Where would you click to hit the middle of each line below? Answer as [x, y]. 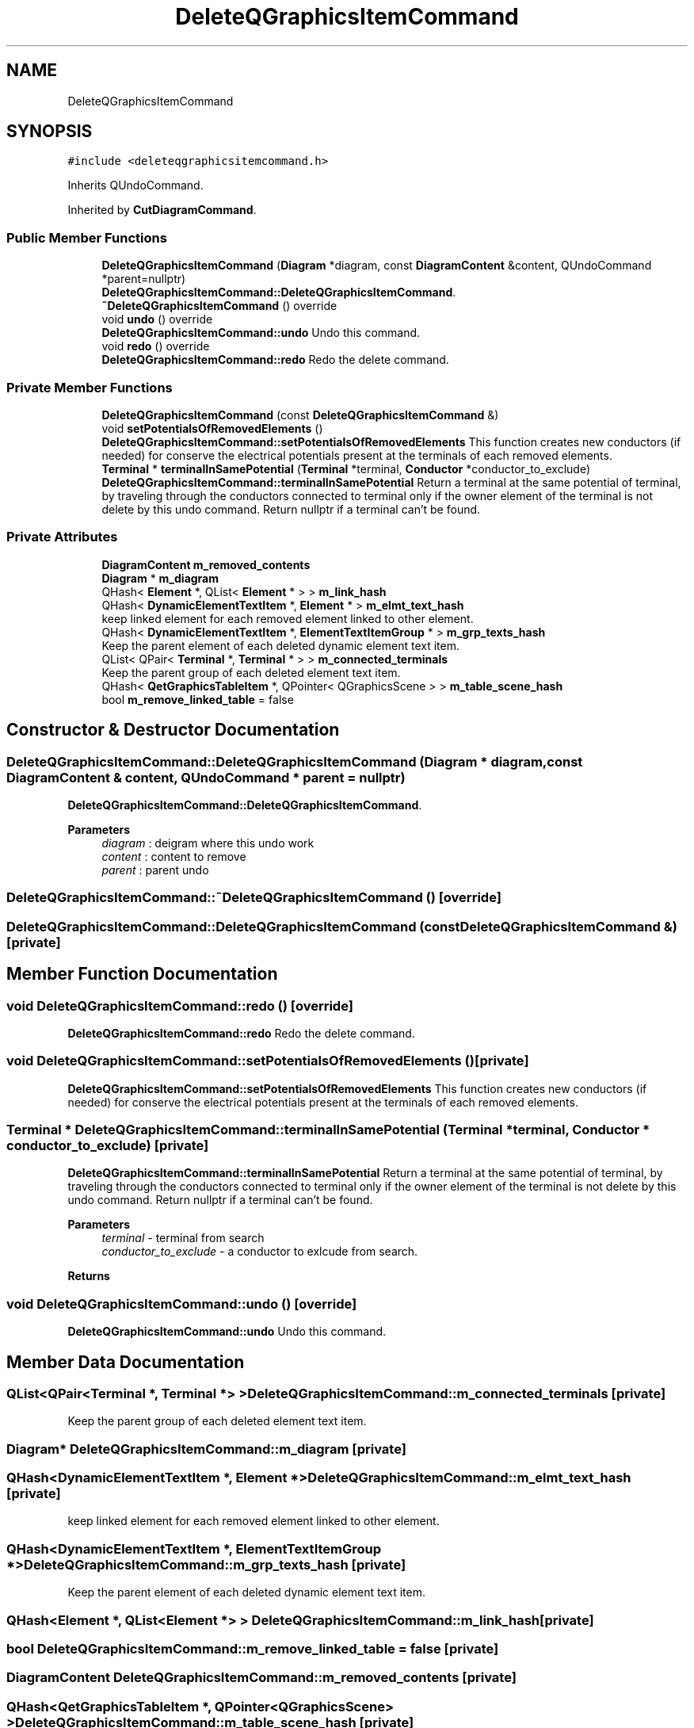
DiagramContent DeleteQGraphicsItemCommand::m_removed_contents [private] [261, 1678]
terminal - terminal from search [183, 1238]
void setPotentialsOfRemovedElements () [212, 428]
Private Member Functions [90, 387]
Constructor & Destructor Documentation [173, 730]
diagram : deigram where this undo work [208, 843]
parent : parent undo [155, 870]
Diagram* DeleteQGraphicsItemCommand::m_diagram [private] [206, 1449]
